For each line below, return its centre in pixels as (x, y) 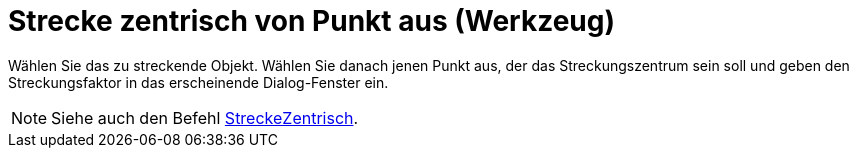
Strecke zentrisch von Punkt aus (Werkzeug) (312, 21)
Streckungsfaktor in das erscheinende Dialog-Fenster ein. (198, 82)
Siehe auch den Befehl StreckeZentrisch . (205, 117)
